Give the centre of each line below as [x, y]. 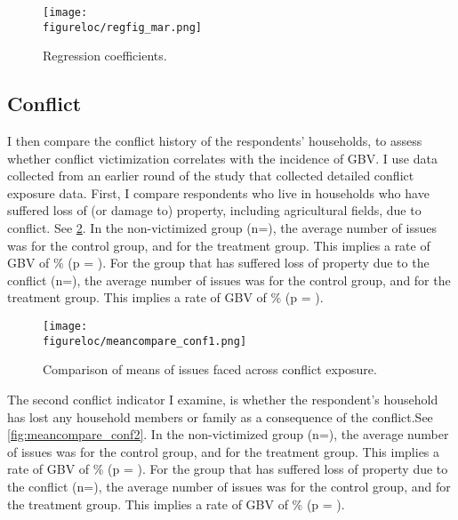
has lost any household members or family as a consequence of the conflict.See [220, 416]
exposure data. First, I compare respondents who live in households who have [218, 192]
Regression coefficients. [105, 56]
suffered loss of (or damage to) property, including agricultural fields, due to [214, 210]
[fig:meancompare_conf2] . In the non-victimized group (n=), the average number [228, 434]
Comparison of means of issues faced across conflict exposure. [210, 369]
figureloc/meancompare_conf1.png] [145, 341]
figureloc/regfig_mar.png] [122, 27]
